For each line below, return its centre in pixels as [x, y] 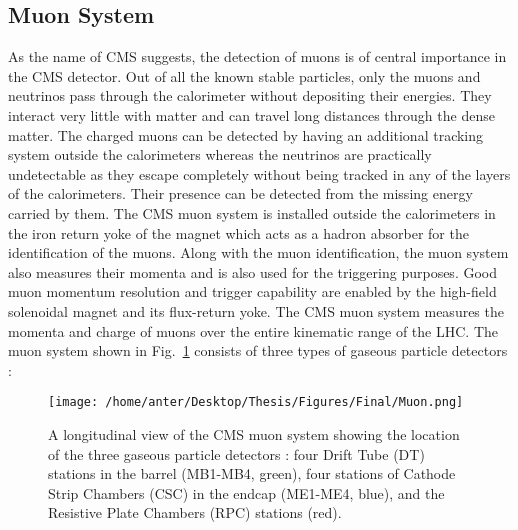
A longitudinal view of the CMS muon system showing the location [254, 433]
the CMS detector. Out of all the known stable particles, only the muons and [244, 75]
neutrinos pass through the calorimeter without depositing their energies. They [250, 95]
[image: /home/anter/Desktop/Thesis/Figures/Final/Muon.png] [256, 402]
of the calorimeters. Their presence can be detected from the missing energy [240, 193]
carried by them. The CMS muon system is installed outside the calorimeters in [252, 212]
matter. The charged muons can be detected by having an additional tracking [246, 134]
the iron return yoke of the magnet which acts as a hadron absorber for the [238, 232]
